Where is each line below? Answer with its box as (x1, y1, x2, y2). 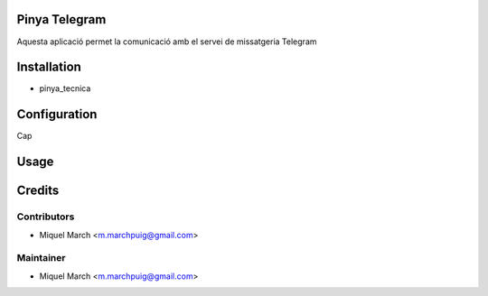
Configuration (16, 106, 98, 122)
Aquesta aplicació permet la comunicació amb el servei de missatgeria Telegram (16, 36, 317, 47)
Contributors (16, 210, 75, 223)
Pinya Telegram (16, 12, 107, 27)
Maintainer (16, 252, 66, 264)
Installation (16, 60, 81, 75)
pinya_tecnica (39, 83, 91, 94)
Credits (16, 183, 60, 199)
